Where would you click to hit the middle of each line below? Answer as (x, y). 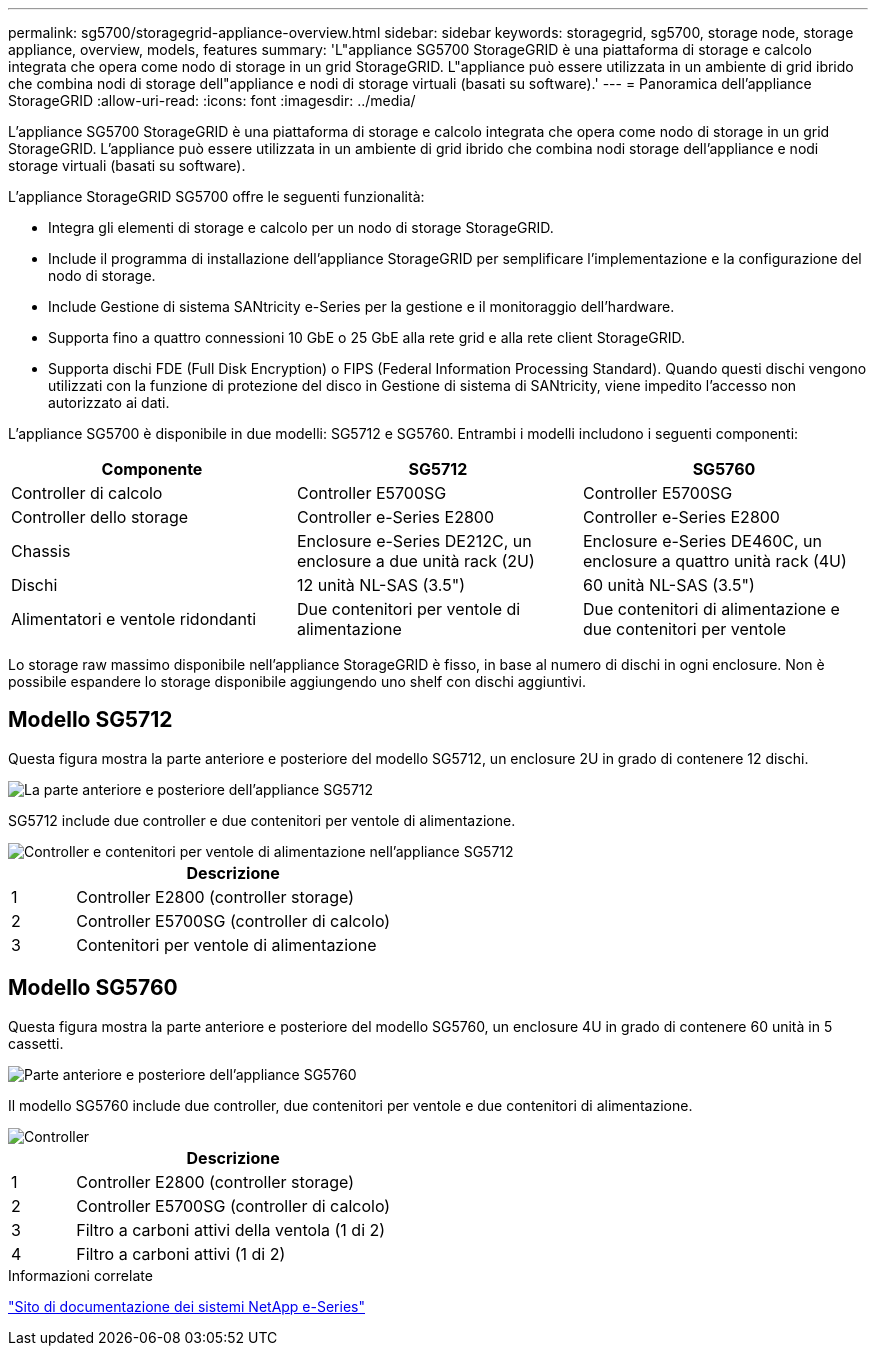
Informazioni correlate (80, 1275)
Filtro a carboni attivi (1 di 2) (181, 1253)
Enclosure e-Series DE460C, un (702, 541)
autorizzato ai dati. (109, 402)
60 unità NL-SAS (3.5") (668, 585)
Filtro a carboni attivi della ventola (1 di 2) (231, 1229)
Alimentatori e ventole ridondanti (134, 619)
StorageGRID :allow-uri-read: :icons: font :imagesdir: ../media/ (212, 100)
